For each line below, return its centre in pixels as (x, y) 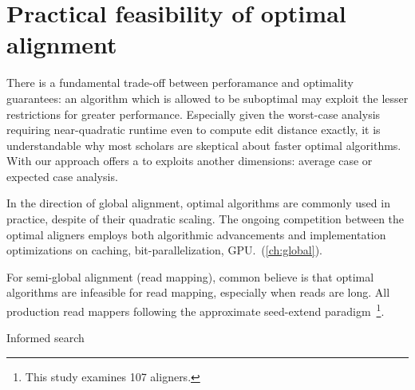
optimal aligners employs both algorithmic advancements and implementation (196, 234)
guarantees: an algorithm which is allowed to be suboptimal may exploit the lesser (207, 98)
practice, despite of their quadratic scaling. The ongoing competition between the (206, 219)
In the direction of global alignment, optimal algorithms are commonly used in (198, 203)
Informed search (45, 338)
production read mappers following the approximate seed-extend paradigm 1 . (196, 310)
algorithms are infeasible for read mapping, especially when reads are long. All (198, 292)
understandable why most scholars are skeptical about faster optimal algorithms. (204, 145)
